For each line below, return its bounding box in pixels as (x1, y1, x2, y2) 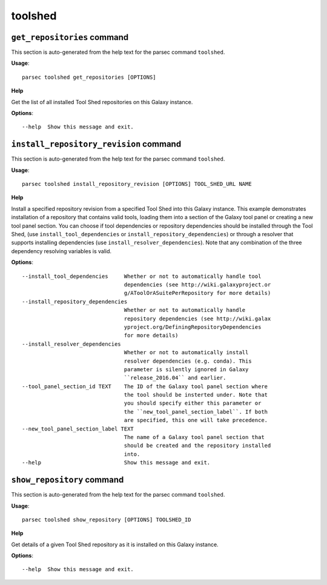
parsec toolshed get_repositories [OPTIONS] (22, 73, 157, 81)
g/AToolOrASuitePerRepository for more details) (124, 289, 271, 297)
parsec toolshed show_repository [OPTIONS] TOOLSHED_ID (22, 516, 191, 523)
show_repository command (11, 475, 124, 485)
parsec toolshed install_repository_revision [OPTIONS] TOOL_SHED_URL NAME (22, 180, 252, 188)
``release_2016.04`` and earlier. (124, 374, 226, 382)
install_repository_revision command (11, 139, 182, 150)
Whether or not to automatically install (124, 349, 249, 356)
